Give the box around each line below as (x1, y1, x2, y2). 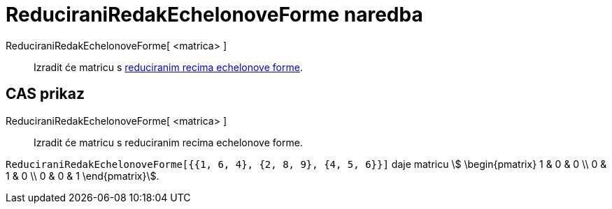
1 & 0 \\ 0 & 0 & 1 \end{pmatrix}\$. (6, 169, 159, 182)
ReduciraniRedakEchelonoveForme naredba (6, 3, 423, 26)
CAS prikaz (6, 85, 85, 103)
